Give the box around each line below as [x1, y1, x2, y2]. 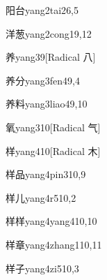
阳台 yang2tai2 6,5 [6, 3, 79, 17]
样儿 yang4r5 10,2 [6, 190, 76, 205]
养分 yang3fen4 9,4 [6, 73, 80, 87]
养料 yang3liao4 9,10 [6, 96, 88, 111]
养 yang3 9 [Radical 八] [6, 50, 96, 64]
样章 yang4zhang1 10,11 [6, 237, 102, 251]
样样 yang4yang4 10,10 [6, 214, 97, 228]
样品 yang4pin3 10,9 [6, 167, 86, 182]
